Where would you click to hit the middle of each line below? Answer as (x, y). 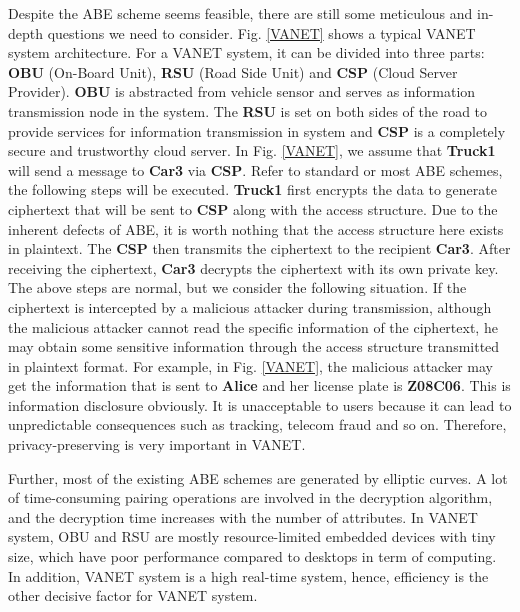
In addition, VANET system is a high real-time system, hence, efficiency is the (248, 575)
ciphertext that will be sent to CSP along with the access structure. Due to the (253, 208)
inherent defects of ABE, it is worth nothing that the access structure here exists (256, 228)
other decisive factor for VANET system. (133, 595)
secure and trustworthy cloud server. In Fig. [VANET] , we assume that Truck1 (252, 150)
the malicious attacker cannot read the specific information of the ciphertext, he (253, 326)
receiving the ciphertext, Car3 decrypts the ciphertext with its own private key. (253, 267)
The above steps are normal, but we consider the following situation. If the (237, 287)
